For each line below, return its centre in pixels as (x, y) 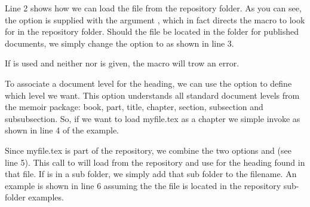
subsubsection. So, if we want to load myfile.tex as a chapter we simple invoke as (153, 118)
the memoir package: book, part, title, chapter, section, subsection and (134, 107)
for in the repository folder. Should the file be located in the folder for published (152, 31)
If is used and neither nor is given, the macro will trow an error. (122, 63)
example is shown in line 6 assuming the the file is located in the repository (143, 185)
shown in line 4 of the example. (62, 130)
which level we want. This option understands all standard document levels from (152, 95)
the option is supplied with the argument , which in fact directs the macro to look (155, 19)
